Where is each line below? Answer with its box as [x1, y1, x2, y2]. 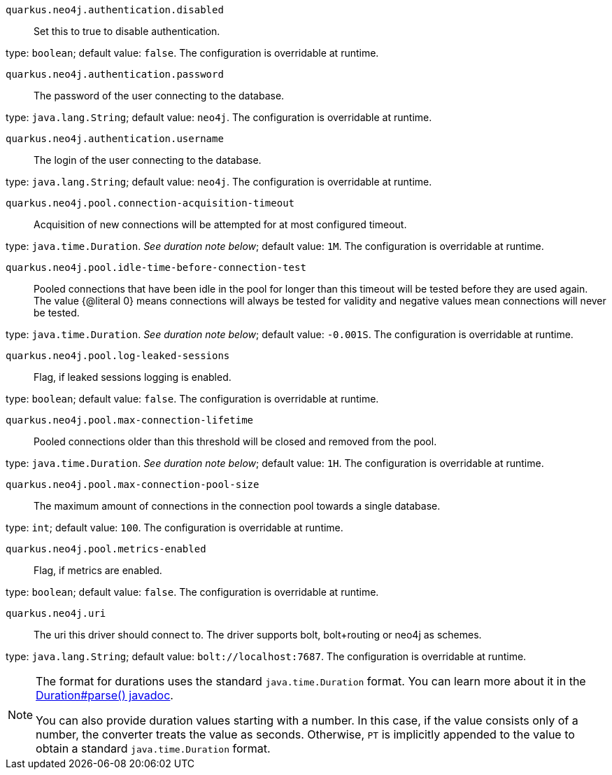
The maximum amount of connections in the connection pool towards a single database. [34, 500, 441, 512]
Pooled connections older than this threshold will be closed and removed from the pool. [34, 435, 437, 447]
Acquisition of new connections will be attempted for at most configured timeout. [34, 218, 407, 230]
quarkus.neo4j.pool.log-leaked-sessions [6, 350, 230, 361]
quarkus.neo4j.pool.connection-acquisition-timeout [6, 197, 295, 209]
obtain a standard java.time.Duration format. [36, 741, 271, 755]
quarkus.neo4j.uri [6, 608, 106, 619]
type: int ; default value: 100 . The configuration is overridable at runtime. [6, 522, 343, 533]
